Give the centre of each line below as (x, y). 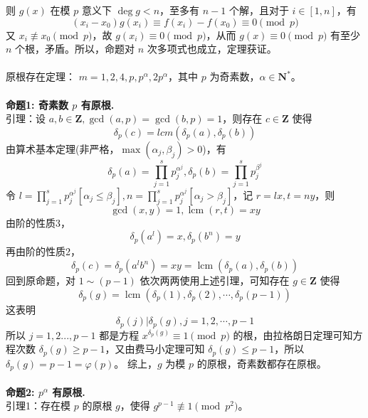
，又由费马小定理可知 (155, 349)
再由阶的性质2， (43, 251)
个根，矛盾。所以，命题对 (75, 49)
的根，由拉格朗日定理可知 (293, 334)
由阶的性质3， (38, 222)
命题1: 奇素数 (37, 104)
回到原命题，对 (41, 280)
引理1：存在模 (38, 406)
